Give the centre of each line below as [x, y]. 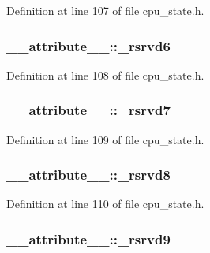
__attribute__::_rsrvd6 [88, 45]
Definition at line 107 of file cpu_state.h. [105, 10]
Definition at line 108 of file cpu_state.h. [105, 74]
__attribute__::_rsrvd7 [88, 110]
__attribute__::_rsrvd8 [88, 175]
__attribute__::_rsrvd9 [88, 238]
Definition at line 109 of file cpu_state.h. [105, 139]
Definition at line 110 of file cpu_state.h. [105, 204]
